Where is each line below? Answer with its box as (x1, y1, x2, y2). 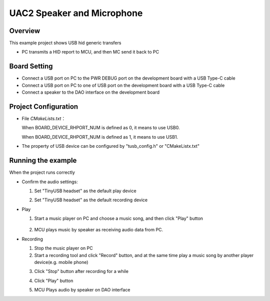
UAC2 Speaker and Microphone (9, 8, 143, 19)
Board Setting (9, 62, 53, 71)
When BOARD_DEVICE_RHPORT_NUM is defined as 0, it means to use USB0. (21, 125, 180, 131)
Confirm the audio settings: (21, 178, 78, 185)
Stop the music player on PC (34, 245, 93, 251)
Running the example (9, 156, 77, 165)
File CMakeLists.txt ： (21, 116, 66, 122)
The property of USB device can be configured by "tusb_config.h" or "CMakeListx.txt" (21, 143, 200, 149)
